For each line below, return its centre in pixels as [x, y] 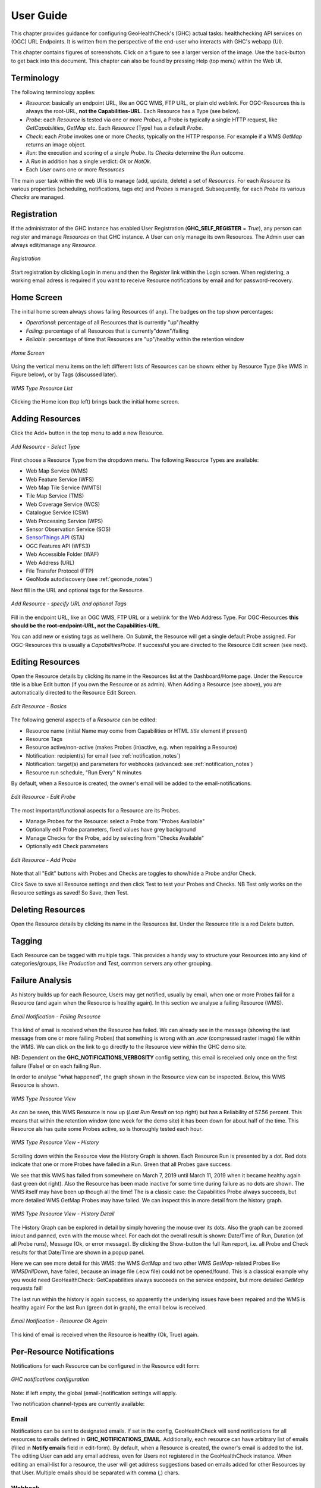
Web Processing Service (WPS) [64, 521]
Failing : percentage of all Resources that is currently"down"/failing [107, 331]
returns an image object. [56, 144]
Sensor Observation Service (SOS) [68, 529]
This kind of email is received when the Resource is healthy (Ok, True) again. [105, 1334]
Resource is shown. [35, 1085]
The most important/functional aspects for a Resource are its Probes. [96, 810]
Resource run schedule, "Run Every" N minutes [84, 772]
